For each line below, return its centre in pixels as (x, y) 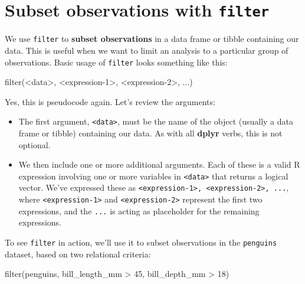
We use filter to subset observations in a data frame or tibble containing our (152, 39)
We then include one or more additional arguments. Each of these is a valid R (159, 164)
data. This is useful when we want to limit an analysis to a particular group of (147, 50)
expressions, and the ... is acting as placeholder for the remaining (139, 210)
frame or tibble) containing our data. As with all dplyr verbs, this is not (150, 133)
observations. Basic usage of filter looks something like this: (116, 62)
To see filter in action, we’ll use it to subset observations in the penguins (141, 242)
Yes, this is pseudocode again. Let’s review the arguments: (110, 101)
